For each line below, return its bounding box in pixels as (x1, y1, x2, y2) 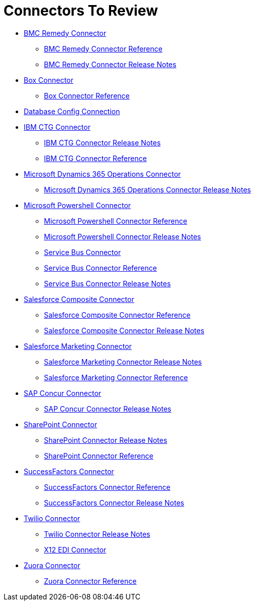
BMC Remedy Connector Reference (44, 44, 163, 53)
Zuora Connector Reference (44, 576, 137, 585)
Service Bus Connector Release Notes (44, 279, 171, 288)
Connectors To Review (4, 2, 158, 19)
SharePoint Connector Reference (44, 451, 154, 460)
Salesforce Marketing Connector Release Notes (44, 357, 202, 366)
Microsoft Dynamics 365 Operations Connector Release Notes (44, 185, 251, 194)
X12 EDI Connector (44, 545, 107, 554)
